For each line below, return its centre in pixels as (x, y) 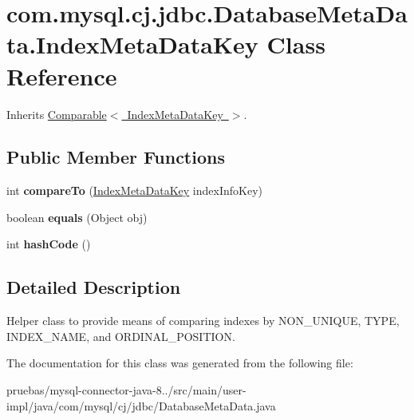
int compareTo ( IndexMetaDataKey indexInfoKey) (135, 190)
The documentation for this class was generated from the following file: (180, 363)
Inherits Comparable (57, 114)
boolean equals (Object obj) (77, 217)
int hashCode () (49, 244)
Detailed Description (94, 287)
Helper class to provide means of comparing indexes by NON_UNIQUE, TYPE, (203, 321)
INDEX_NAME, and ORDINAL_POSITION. (121, 336)
